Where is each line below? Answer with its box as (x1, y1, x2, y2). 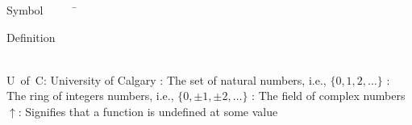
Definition (6, 28, 56, 45)
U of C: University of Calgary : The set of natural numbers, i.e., (6, 71, 327, 88)
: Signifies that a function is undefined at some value (18, 102, 278, 119)
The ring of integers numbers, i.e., (6, 87, 174, 104)
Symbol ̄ (6, 2, 77, 18)
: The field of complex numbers (252, 87, 406, 104)
